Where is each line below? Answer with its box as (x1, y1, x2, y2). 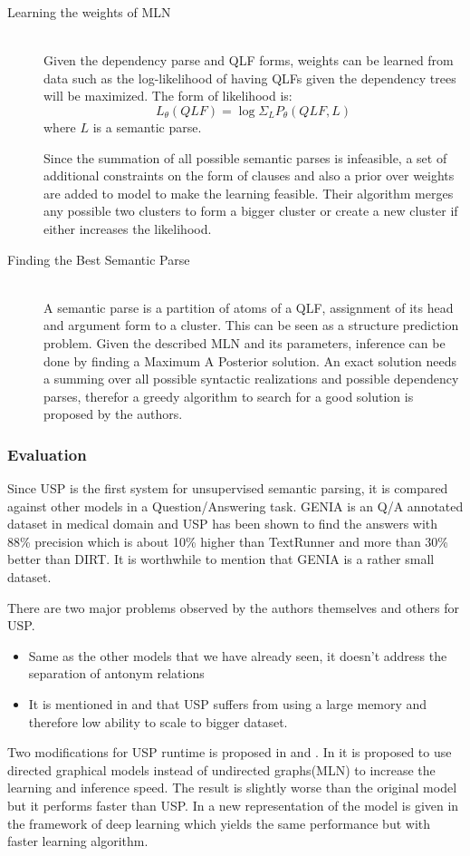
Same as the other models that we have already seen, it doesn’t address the (28, 646, 447, 665)
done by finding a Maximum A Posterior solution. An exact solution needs (43, 351, 456, 370)
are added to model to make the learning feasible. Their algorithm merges (43, 183, 454, 202)
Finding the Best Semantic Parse (7, 249, 190, 268)
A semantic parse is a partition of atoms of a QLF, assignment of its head (43, 297, 454, 316)
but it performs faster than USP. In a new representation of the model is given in (7, 796, 459, 814)
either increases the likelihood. (43, 219, 212, 238)
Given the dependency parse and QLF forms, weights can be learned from (43, 51, 454, 70)
